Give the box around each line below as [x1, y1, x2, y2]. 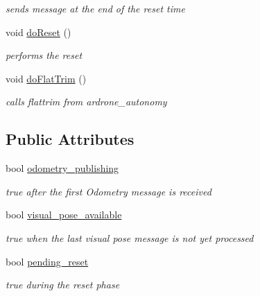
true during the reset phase [6, 277, 120, 292]
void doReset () [6, 24, 71, 39]
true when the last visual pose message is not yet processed [6, 230, 254, 245]
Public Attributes [6, 128, 135, 150]
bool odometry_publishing [6, 161, 119, 175]
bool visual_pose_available [6, 207, 122, 222]
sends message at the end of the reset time [6, 1, 185, 15]
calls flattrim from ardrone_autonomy [6, 94, 167, 109]
